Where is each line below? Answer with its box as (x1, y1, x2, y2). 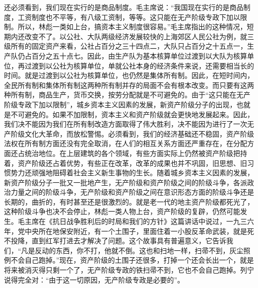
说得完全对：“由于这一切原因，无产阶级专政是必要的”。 (4, 274, 185, 285)
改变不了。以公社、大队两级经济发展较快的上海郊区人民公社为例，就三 (24, 31, 254, 41)
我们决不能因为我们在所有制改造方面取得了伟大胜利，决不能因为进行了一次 (4, 119, 247, 129)
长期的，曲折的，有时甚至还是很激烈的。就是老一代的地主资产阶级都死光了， (4, 196, 254, 207)
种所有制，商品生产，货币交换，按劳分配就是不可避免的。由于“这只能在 (4, 89, 237, 100)
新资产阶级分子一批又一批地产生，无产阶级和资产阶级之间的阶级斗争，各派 (4, 177, 247, 187)
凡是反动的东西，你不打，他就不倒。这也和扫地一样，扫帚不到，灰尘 (21, 245, 244, 255)
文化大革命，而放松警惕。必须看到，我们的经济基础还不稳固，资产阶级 (24, 128, 254, 139)
